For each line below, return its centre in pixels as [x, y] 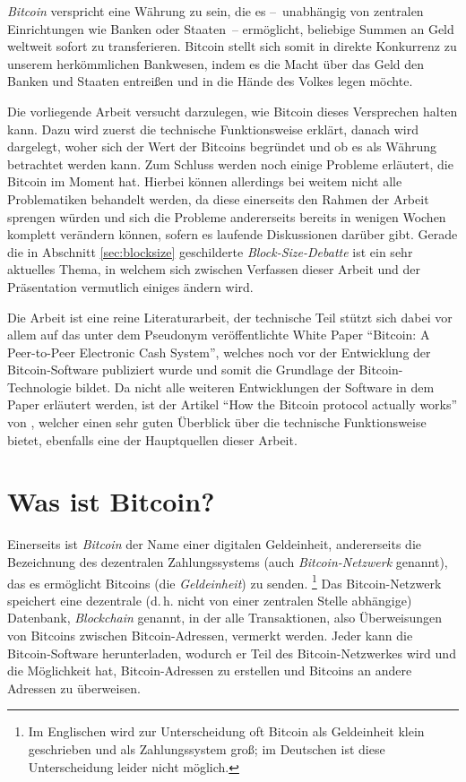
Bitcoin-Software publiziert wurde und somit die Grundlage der [181, 370]
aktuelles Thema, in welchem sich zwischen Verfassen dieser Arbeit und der [214, 269]
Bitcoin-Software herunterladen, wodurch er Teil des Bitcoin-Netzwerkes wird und [232, 653]
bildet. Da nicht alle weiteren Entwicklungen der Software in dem [255, 387]
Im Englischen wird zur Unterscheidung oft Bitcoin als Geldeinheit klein [226, 731]
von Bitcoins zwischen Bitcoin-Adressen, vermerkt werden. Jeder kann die [210, 635]
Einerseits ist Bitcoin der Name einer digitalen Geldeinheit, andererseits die [215, 544]
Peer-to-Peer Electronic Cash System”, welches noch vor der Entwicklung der [219, 352]
